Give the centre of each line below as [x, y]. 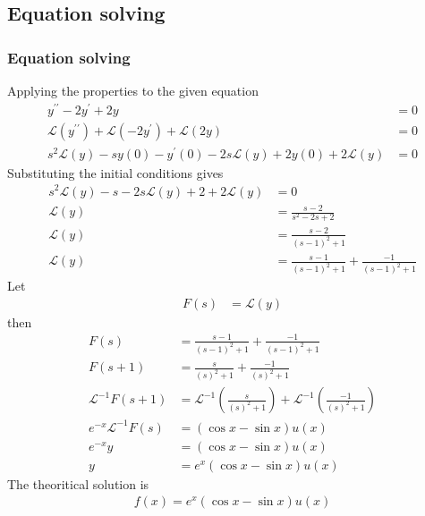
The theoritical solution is [78, 483]
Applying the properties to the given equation [133, 90]
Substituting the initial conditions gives [115, 172]
